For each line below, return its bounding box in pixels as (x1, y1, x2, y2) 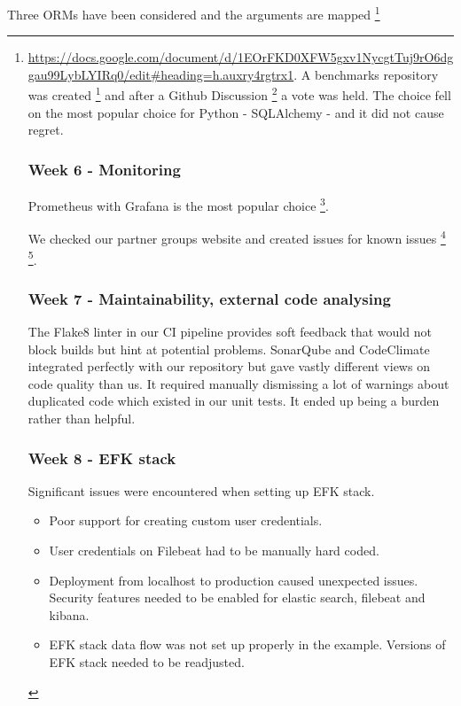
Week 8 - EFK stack (27, 446, 176, 469)
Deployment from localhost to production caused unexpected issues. (49, 570, 418, 589)
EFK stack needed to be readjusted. (49, 653, 245, 671)
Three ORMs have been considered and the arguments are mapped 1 (7, 3, 380, 23)
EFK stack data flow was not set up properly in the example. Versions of (49, 635, 446, 654)
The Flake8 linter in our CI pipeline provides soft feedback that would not (27, 322, 432, 341)
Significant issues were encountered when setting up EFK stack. (27, 481, 375, 500)
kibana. (49, 605, 90, 624)
